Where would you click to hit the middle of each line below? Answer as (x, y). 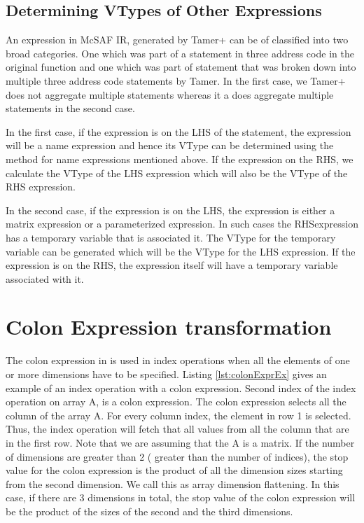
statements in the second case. (70, 108)
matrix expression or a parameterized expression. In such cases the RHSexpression (182, 224)
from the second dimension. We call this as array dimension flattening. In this (173, 483)
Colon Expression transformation (169, 327)
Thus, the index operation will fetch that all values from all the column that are (177, 429)
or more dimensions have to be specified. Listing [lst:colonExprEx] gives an (166, 374)
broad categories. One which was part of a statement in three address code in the (180, 53)
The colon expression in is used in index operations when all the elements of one (178, 360)
